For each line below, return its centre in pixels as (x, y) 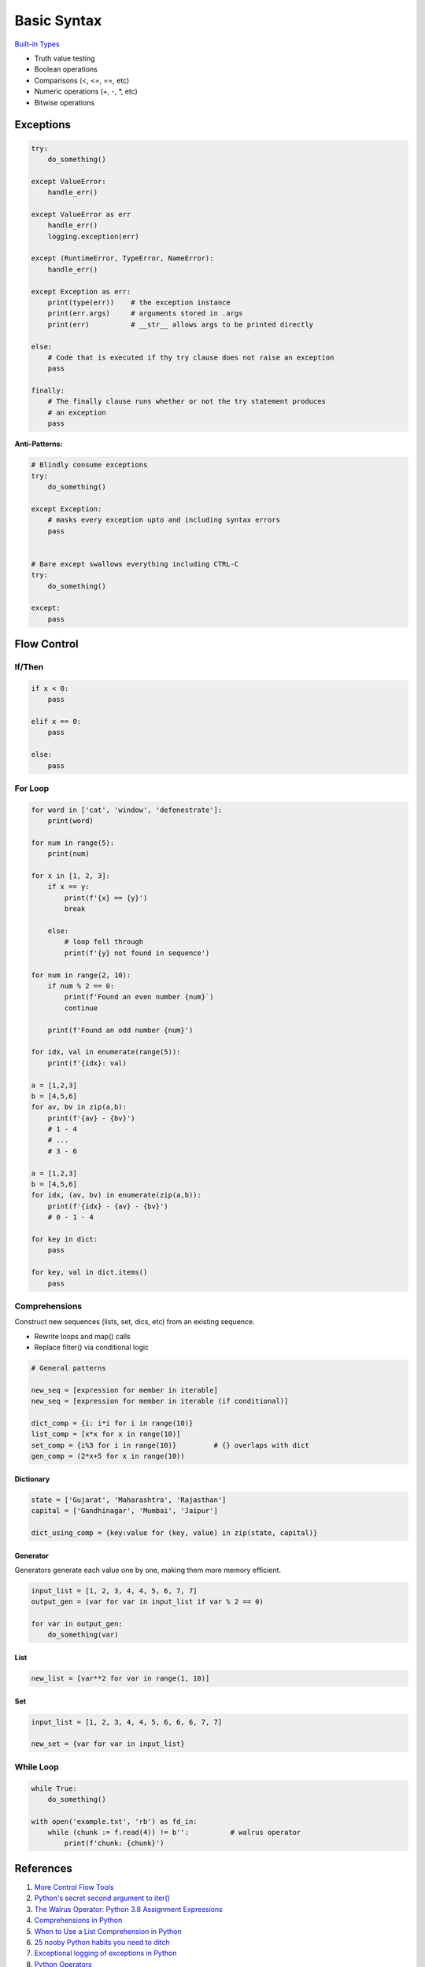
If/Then (29, 667)
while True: (54, 1788)
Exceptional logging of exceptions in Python (105, 1953)
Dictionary (32, 1478)
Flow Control (46, 644)
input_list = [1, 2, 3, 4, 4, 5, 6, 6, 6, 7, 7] (127, 1722)
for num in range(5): (73, 843)
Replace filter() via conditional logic (92, 1347)
